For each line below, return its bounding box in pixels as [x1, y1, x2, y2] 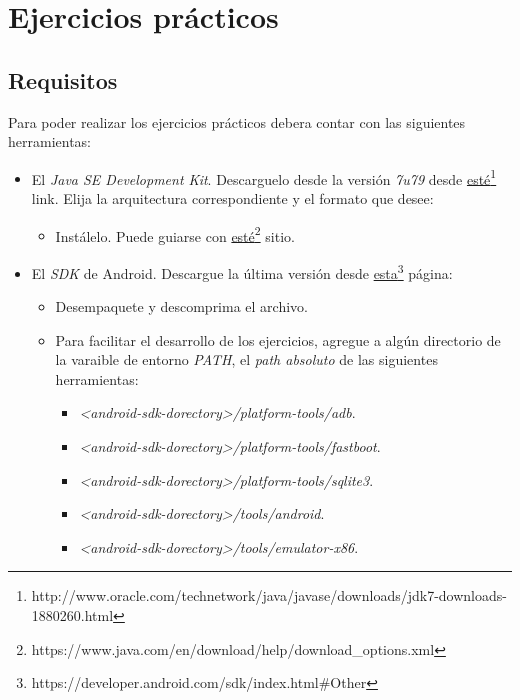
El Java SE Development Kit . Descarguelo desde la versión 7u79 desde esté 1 [31, 165, 497, 189]
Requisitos [8, 64, 118, 95]
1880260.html [31, 605, 114, 626]
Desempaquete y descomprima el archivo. [55, 296, 308, 317]
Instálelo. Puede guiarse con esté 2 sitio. [55, 222, 295, 246]
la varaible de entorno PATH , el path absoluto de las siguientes [55, 349, 438, 370]
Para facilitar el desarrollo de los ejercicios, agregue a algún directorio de [55, 329, 501, 350]
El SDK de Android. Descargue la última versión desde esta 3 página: [31, 259, 453, 283]
